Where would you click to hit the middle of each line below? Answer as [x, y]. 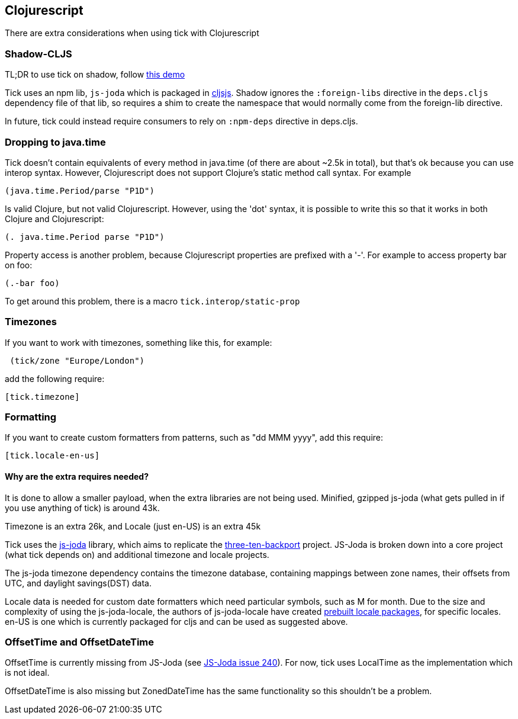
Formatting [31, 417]
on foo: [19, 265]
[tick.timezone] [42, 397]
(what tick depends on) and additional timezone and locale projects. [137, 554]
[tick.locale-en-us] [52, 456]
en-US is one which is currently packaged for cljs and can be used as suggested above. [176, 621]
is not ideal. [27, 673]
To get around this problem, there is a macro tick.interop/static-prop [152, 301]
